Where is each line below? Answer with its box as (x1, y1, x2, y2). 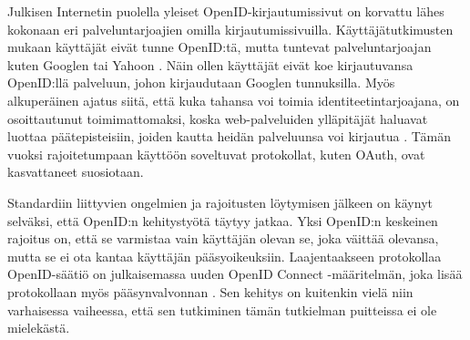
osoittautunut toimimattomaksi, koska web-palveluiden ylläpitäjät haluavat (7, 108, 428, 128)
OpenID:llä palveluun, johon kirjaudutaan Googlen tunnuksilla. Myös (7, 73, 395, 92)
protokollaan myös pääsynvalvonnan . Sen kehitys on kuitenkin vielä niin (7, 282, 414, 301)
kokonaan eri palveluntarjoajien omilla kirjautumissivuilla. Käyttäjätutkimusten (7, 19, 454, 38)
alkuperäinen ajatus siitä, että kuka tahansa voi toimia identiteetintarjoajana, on (7, 90, 460, 109)
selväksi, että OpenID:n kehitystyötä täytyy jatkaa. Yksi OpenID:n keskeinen (7, 211, 438, 230)
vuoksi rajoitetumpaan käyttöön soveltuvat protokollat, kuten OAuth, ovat (7, 144, 425, 163)
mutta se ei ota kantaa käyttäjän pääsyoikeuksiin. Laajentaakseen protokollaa (7, 246, 442, 265)
